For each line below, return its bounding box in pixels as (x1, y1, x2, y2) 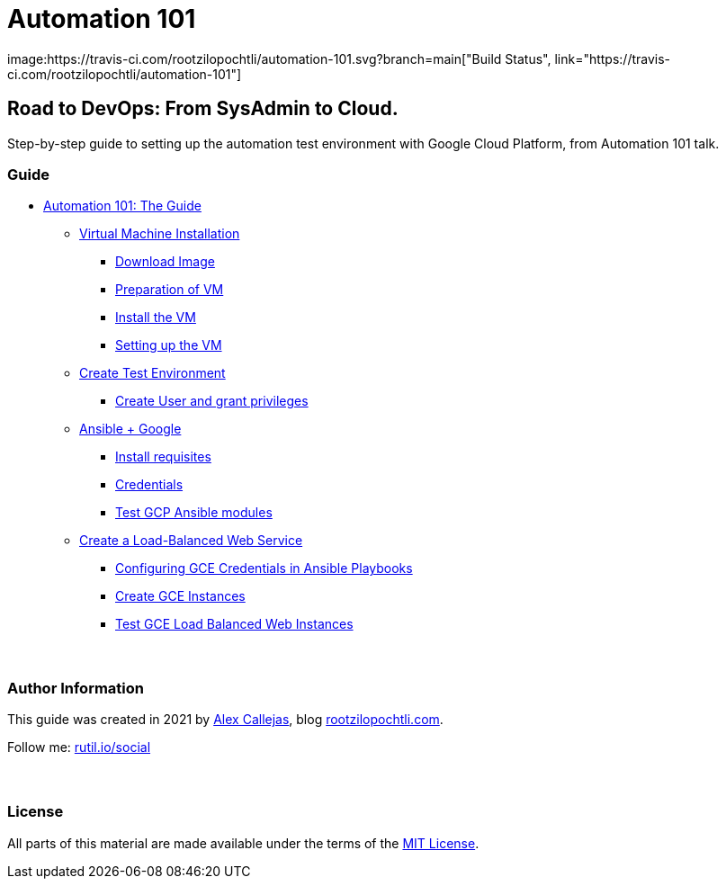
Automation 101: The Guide (43, 198, 202, 214)
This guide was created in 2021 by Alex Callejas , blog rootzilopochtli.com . (7, 711, 444, 728)
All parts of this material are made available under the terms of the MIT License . (7, 835, 480, 851)
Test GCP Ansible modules (115, 505, 273, 521)
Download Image (115, 254, 215, 270)
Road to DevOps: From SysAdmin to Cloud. (7, 97, 399, 121)
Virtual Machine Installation (79, 226, 240, 242)
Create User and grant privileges (115, 393, 309, 409)
